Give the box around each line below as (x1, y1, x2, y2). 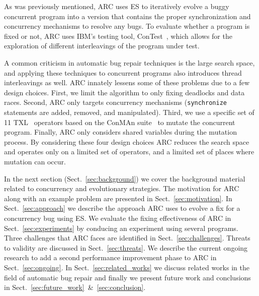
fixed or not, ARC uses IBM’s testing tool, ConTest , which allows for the (4, 30, 232, 41)
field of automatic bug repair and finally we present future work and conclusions (4, 272, 251, 282)
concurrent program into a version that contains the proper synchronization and (4, 11, 251, 21)
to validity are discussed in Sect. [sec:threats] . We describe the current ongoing (4, 242, 248, 253)
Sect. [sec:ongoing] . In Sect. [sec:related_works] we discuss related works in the (4, 262, 249, 272)
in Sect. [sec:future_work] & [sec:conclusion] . (4, 282, 146, 292)
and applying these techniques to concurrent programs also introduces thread (4, 67, 242, 78)
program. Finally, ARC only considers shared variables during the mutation (4, 127, 237, 137)
